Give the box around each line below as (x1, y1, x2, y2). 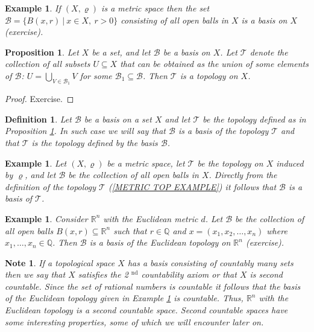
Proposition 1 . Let (5, 45, 79, 58)
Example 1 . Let (5, 156, 67, 169)
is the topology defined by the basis (31, 136, 158, 148)
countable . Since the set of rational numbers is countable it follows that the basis (5, 279, 301, 292)
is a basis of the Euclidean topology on (89, 236, 231, 249)
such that (113, 224, 147, 237)
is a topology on (180, 69, 238, 81)
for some (80, 69, 112, 81)
